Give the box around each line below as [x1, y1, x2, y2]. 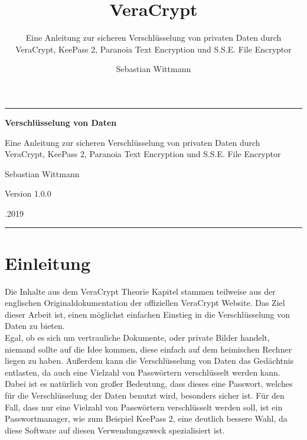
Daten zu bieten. [5, 320, 65, 332]
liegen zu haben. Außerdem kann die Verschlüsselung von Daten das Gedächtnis [5, 354, 294, 367]
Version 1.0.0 [5, 187, 51, 200]
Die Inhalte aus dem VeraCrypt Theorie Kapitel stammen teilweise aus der [5, 285, 276, 297]
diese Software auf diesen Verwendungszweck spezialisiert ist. [5, 423, 225, 436]
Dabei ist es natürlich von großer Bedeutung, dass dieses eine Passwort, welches [5, 377, 293, 390]
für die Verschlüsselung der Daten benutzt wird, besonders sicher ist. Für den [5, 389, 285, 401]
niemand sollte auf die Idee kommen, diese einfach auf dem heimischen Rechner [5, 343, 292, 355]
